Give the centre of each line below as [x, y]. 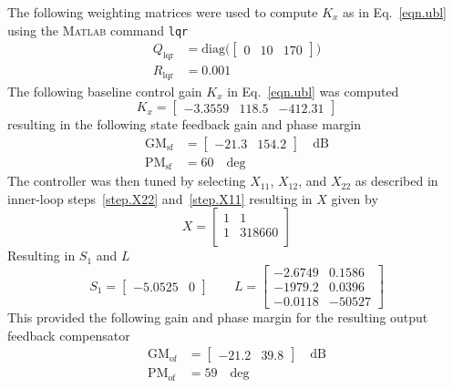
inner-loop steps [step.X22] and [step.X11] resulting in [160, 198]
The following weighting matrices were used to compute [163, 12]
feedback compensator [69, 335]
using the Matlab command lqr [98, 30]
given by [355, 198]
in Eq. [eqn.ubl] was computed [313, 91]
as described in [396, 181]
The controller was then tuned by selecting [127, 181]
